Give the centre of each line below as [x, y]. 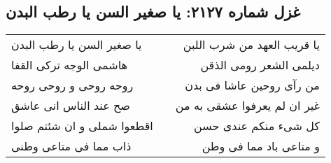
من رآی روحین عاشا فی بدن [252, 85]
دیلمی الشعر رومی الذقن [260, 65]
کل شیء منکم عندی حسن [257, 126]
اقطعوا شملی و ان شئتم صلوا [82, 126]
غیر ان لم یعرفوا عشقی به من [247, 106]
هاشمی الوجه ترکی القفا [69, 65]
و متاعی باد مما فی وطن [261, 146]
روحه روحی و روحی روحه [72, 85]
